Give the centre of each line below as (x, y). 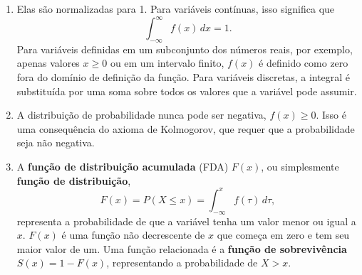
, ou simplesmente (300, 167)
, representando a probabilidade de (182, 263)
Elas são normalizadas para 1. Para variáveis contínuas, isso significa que (176, 9)
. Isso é (331, 115)
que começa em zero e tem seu (283, 235)
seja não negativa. (56, 142)
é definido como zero (304, 63)
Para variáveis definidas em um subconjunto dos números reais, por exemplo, (185, 49)
